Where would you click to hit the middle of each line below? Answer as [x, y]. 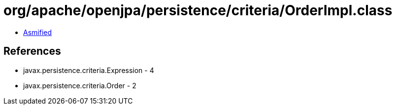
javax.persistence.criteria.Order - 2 [80, 85]
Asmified [38, 32]
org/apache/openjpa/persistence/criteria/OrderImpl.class [198, 10]
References [32, 51]
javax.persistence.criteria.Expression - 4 [89, 70]
